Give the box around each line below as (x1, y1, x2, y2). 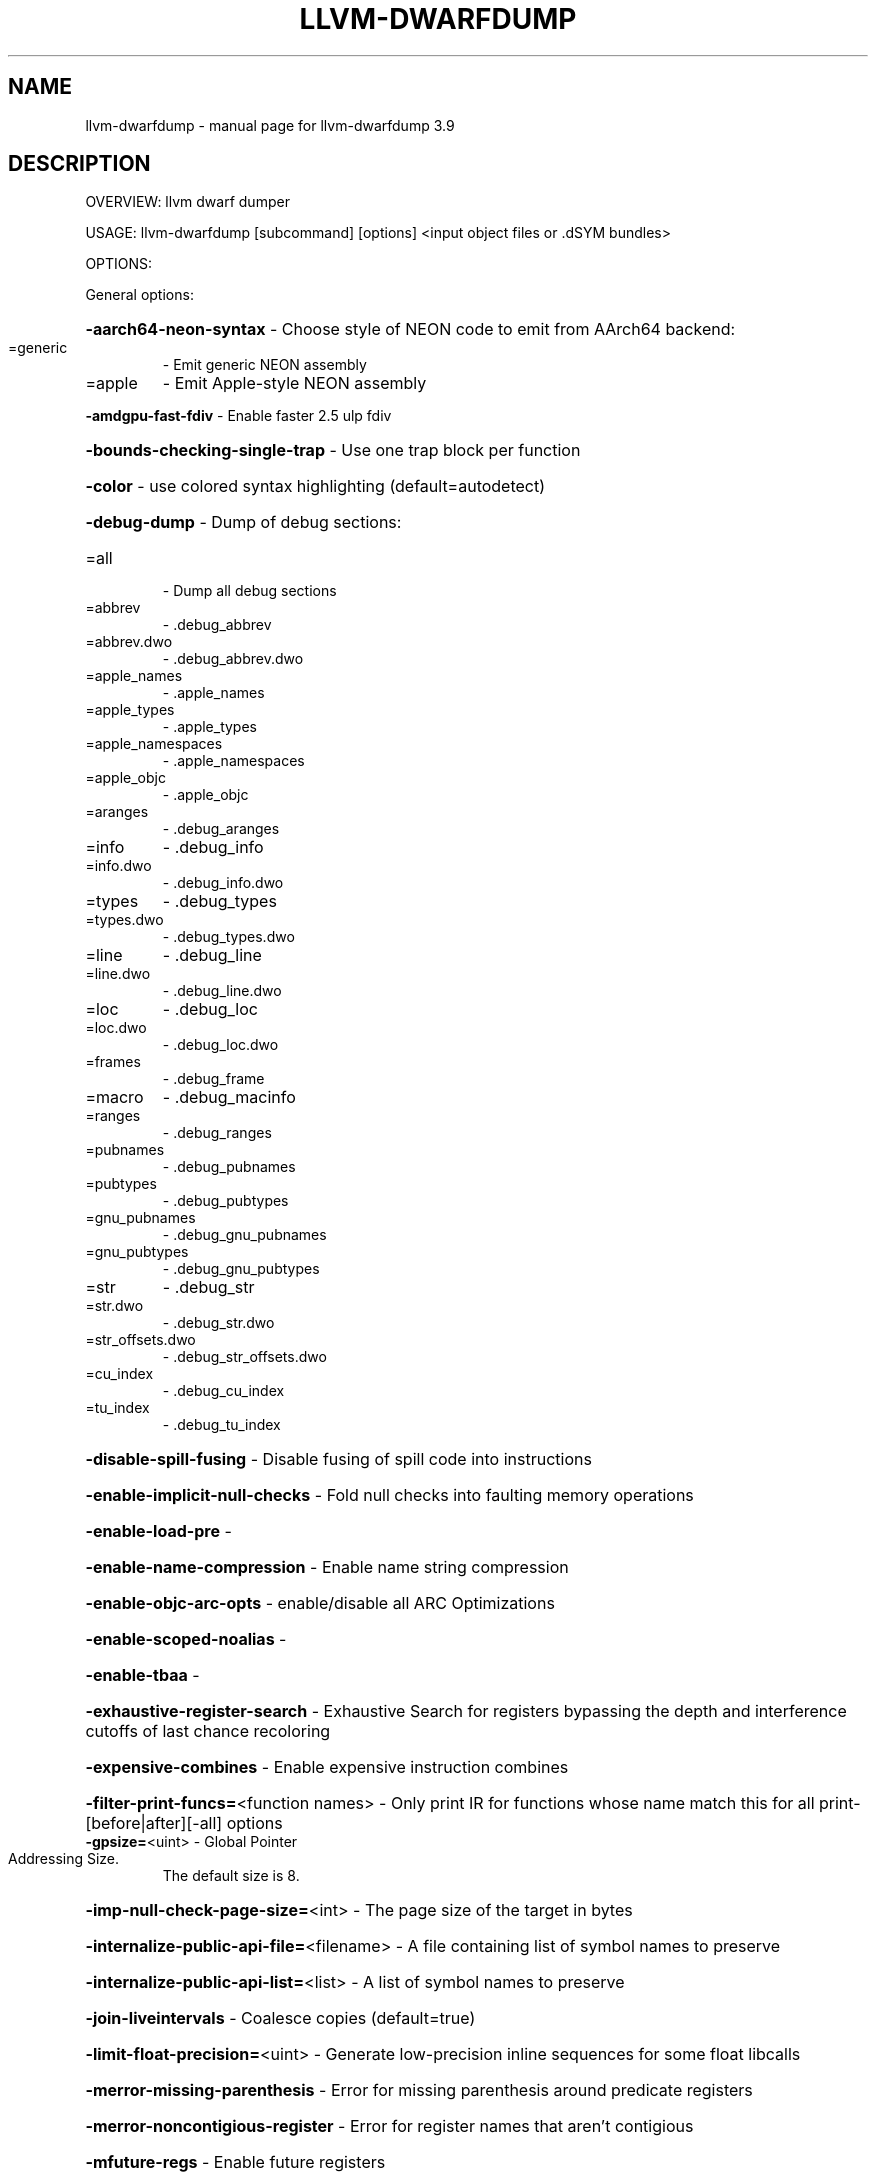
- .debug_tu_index (162, 1416, 281, 1434)
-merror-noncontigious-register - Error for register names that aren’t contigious (85, 2116, 694, 2137)
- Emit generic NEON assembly (162, 356, 367, 374)
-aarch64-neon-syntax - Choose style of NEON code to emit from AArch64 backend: (85, 319, 736, 340)
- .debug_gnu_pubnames (162, 1226, 327, 1244)
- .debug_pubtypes (162, 1192, 289, 1210)
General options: (85, 286, 194, 304)
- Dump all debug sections (162, 582, 337, 600)
